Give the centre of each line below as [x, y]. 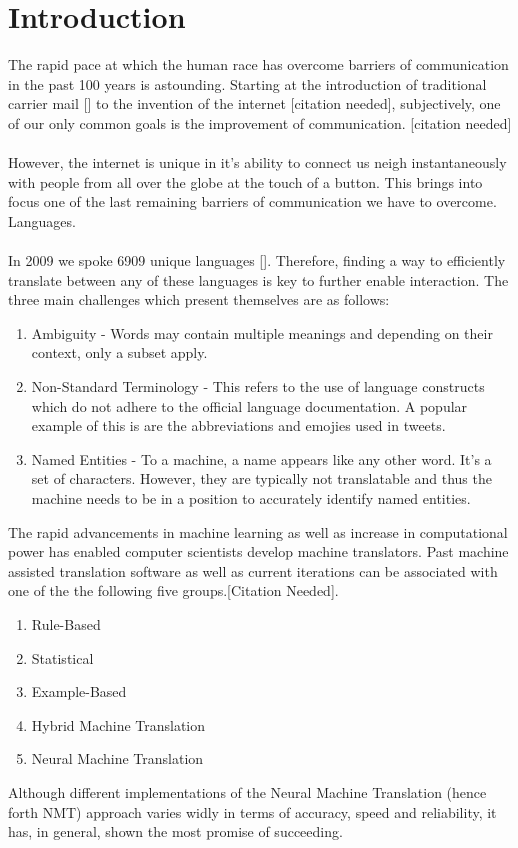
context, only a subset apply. [119, 352]
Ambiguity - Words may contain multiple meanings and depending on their [262, 332]
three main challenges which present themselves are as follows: [199, 299]
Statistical [62, 657]
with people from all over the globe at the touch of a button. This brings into [245, 181]
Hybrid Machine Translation [118, 724]
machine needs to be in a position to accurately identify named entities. [251, 498]
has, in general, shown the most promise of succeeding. [175, 831]
